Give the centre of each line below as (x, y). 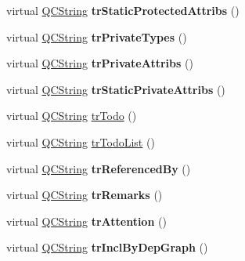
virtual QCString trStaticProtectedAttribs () (123, 10)
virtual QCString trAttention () (86, 221)
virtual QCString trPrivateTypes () (97, 36)
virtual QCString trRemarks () (85, 195)
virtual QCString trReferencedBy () (99, 168)
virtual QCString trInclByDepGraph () (107, 247)
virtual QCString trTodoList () (81, 141)
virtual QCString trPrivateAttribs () (100, 63)
